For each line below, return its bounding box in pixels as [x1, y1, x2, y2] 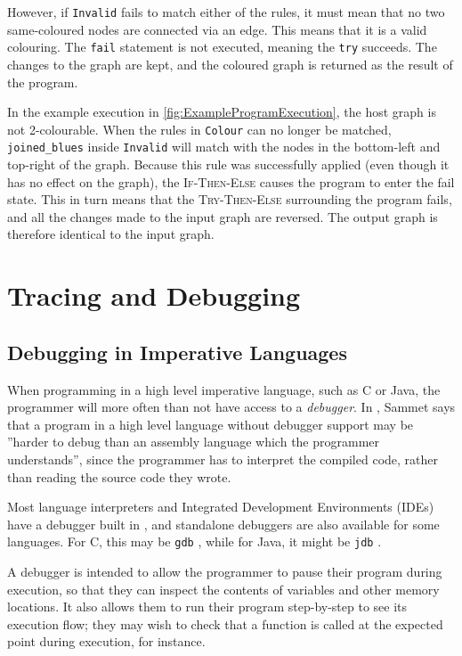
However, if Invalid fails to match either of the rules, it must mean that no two [7, 3, 445, 20]
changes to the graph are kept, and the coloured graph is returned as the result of [7, 54, 453, 73]
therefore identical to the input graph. [7, 225, 215, 243]
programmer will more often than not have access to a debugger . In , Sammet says [7, 398, 456, 416]
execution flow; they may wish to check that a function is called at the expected [7, 614, 443, 633]
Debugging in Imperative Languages [7, 338, 347, 365]
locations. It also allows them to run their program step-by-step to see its [7, 597, 408, 616]
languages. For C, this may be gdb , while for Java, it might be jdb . [7, 532, 382, 551]
